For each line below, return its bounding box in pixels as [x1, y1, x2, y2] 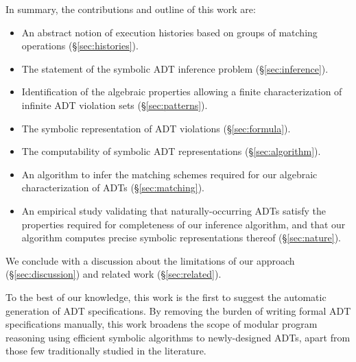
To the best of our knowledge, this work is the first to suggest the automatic [5, 289, 327, 304]
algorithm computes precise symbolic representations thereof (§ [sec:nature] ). [21, 230, 341, 245]
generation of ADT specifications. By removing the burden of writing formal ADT [5, 303, 351, 317]
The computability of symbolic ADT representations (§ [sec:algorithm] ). [21, 144, 321, 158]
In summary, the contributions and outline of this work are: [5, 2, 256, 16]
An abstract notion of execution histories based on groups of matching [21, 25, 318, 39]
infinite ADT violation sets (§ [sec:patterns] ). [21, 97, 208, 112]
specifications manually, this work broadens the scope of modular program [5, 317, 318, 331]
